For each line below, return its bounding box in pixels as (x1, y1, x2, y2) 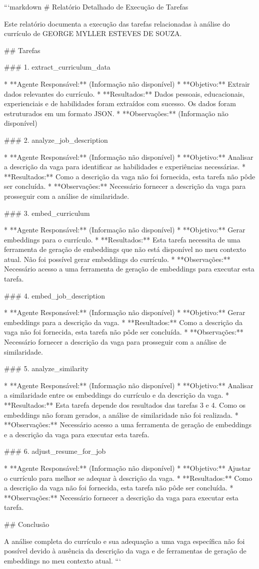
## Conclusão (4, 518, 49, 529)
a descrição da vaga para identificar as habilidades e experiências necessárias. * (4, 161, 245, 172)
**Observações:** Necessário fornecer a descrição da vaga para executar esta (4, 492, 238, 502)
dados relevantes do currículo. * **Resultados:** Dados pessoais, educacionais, (4, 88, 245, 99)
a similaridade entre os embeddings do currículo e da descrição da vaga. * (4, 390, 229, 400)
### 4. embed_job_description (4, 290, 105, 301)
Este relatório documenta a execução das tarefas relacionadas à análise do (4, 18, 230, 29)
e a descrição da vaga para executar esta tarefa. (4, 429, 149, 439)
